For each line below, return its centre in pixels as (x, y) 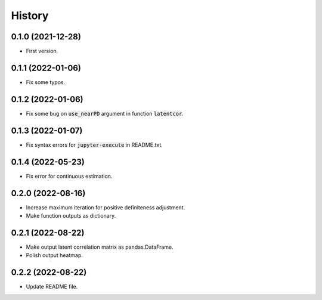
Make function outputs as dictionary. (71, 215)
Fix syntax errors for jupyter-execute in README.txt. (95, 145)
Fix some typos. (46, 82)
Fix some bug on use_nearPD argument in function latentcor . (105, 113)
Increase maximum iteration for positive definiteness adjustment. (106, 207)
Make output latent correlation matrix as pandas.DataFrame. (100, 247)
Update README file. (52, 287)
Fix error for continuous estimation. (69, 176)
